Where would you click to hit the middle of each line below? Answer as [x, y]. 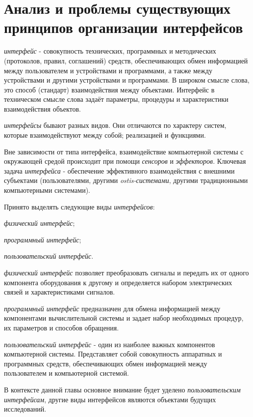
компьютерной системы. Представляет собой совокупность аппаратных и [113, 354]
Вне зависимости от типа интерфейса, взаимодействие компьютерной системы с [124, 151]
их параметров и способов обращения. [62, 327]
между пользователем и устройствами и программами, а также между [108, 70]
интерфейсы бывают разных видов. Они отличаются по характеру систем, [115, 125]
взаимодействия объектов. [42, 108]
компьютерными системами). [47, 190]
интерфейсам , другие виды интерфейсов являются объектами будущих [110, 399]
